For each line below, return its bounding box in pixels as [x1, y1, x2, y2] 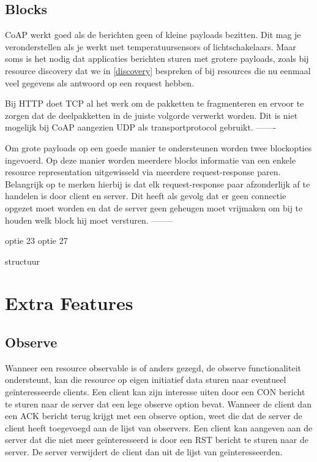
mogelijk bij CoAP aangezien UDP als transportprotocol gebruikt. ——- [5, 121, 277, 134]
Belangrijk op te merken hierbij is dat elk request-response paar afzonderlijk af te [5, 177, 310, 190]
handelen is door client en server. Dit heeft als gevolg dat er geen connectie [5, 189, 286, 202]
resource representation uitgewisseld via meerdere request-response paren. [5, 165, 281, 178]
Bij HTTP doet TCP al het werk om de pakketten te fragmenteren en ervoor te [5, 97, 304, 110]
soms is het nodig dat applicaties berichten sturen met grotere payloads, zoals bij [5, 52, 309, 65]
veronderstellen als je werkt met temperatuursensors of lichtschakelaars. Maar [5, 40, 296, 53]
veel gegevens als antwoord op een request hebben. [5, 76, 195, 89]
